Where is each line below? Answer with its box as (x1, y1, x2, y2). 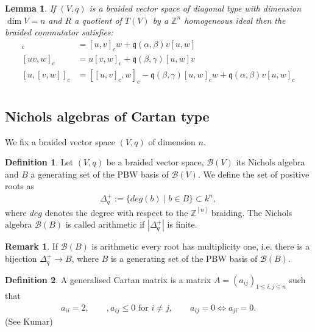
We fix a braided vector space (5, 135, 115, 148)
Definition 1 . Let (5, 156, 74, 168)
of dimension (148, 135, 196, 148)
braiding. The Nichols (211, 206, 292, 218)
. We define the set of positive (197, 167, 310, 180)
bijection (5, 252, 37, 265)
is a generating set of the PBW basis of (110, 252, 258, 265)
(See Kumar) (5, 315, 53, 328)
